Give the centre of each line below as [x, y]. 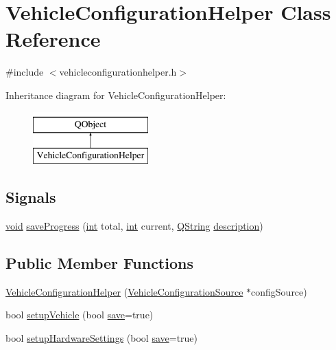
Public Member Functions [99, 262]
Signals [31, 197]
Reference [53, 39]
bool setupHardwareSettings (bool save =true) [102, 337]
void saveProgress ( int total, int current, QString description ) [134, 225]
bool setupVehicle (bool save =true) [80, 315]
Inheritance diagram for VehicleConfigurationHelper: [116, 95]
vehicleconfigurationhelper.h [118, 72]
